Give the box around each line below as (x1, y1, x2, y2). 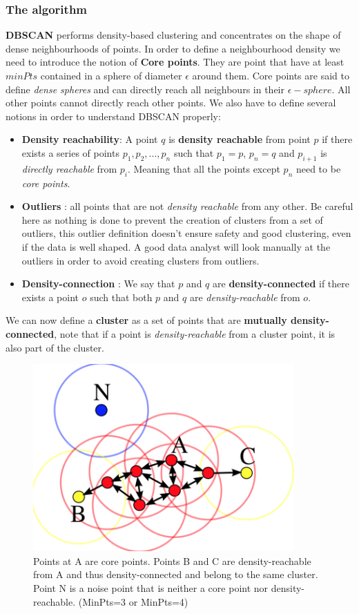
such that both (90, 289, 153, 304)
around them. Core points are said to (192, 68, 349, 82)
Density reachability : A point (21, 132, 158, 146)
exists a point (21, 289, 79, 304)
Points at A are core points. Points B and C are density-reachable (33, 553, 311, 568)
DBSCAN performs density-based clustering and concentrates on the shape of (6, 28, 341, 42)
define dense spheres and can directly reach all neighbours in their (6, 81, 284, 96)
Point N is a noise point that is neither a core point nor (33, 580, 269, 595)
